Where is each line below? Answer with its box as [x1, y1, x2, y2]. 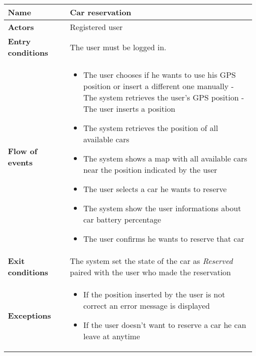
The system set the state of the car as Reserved [70, 255, 233, 266]
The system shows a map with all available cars [83, 153, 248, 164]
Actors [8, 21, 34, 32]
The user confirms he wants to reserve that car [83, 233, 244, 244]
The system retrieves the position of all [83, 122, 218, 133]
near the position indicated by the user [83, 164, 218, 175]
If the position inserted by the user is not [83, 289, 225, 300]
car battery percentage [83, 214, 161, 225]
